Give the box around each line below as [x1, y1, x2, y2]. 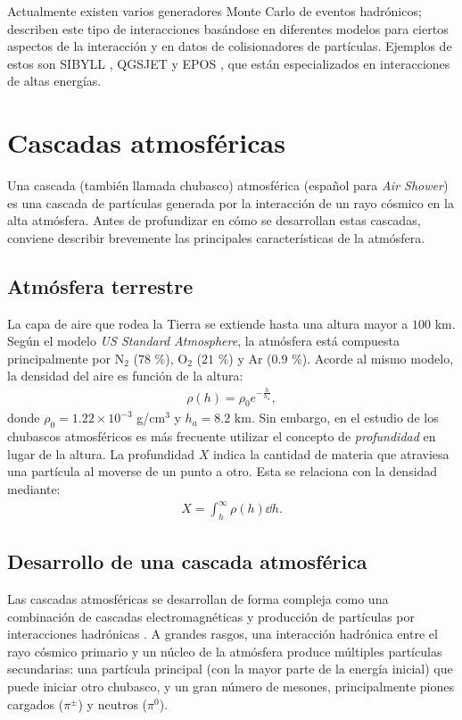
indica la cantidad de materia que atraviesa [212, 444, 450, 463]
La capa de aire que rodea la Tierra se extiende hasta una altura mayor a [7, 314, 408, 332]
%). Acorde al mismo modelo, [292, 348, 454, 367]
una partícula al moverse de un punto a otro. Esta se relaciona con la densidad [7, 462, 438, 481]
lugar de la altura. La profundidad [7, 444, 194, 463]
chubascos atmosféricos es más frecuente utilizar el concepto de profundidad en [7, 427, 436, 446]
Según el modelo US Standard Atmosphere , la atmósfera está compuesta [7, 331, 400, 350]
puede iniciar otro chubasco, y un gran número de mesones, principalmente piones [7, 677, 455, 695]
